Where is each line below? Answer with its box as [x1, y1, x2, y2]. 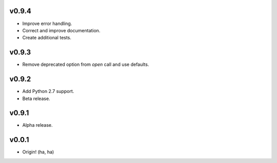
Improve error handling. [22, 20, 72, 27]
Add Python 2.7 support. [22, 88, 74, 95]
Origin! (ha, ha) [22, 149, 54, 155]
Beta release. [22, 95, 51, 102]
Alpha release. [22, 122, 53, 128]
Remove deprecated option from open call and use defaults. [22, 61, 149, 67]
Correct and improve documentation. [22, 27, 101, 33]
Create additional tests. [22, 35, 72, 41]
